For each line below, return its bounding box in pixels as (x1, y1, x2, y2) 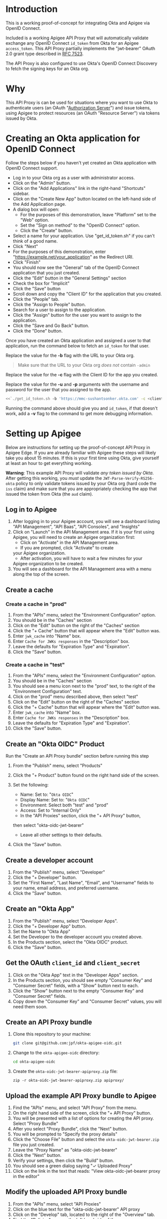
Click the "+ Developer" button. (12, 874, 77, 880)
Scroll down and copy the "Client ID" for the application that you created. (12, 291, 162, 297)
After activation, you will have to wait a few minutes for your (20, 555, 143, 561)
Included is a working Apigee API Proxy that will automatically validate (5, 35, 149, 41)
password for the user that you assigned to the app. (5, 386, 111, 392)
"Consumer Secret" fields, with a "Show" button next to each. (12, 982, 139, 988)
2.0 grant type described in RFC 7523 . (5, 51, 84, 57)
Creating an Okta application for (5, 133, 140, 144)
